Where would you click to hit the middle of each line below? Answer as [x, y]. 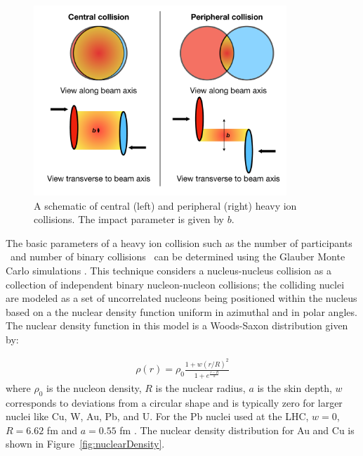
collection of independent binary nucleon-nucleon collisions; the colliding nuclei [175, 284]
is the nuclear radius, [200, 387]
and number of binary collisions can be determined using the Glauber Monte [178, 256]
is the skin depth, [295, 387]
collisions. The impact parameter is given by [129, 219]
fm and [62, 430]
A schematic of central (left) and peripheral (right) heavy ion [165, 205]
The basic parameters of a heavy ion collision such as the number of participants [179, 242]
